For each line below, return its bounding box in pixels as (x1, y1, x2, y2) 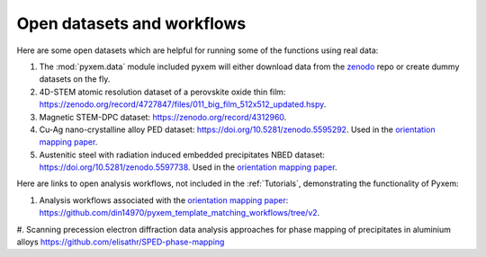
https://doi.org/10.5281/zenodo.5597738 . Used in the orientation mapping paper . (39, 162, 337, 173)
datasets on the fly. (39, 74, 111, 84)
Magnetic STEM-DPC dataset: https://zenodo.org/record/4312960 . (39, 111, 287, 122)
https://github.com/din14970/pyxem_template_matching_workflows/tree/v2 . (39, 208, 320, 218)
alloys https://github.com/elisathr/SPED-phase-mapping (16, 236, 225, 247)
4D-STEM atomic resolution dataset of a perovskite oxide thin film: (39, 86, 286, 97)
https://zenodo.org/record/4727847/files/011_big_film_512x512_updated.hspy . (39, 99, 327, 110)
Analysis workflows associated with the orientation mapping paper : (39, 194, 289, 206)
